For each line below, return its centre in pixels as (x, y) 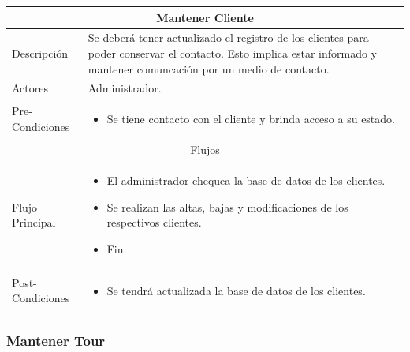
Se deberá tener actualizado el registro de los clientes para (228, 37)
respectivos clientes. (154, 222)
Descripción (40, 52)
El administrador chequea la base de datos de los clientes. (246, 180)
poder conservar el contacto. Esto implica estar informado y (232, 52)
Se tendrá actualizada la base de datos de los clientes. (236, 290)
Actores (30, 88)
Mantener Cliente (205, 17)
